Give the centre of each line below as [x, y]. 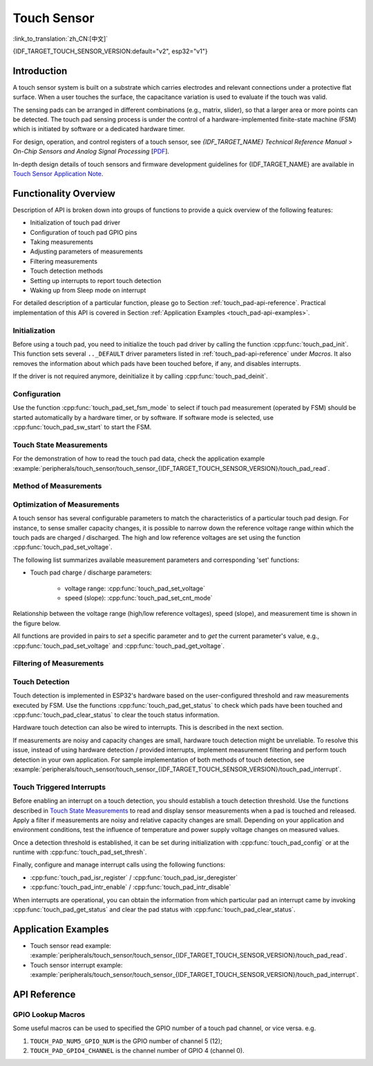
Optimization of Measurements [66, 504]
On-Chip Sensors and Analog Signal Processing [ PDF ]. [91, 151]
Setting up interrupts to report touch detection [96, 280]
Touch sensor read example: [71, 945]
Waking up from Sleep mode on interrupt [88, 290]
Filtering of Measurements [58, 663]
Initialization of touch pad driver [75, 223]
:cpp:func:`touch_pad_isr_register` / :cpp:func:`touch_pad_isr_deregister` [134, 878]
